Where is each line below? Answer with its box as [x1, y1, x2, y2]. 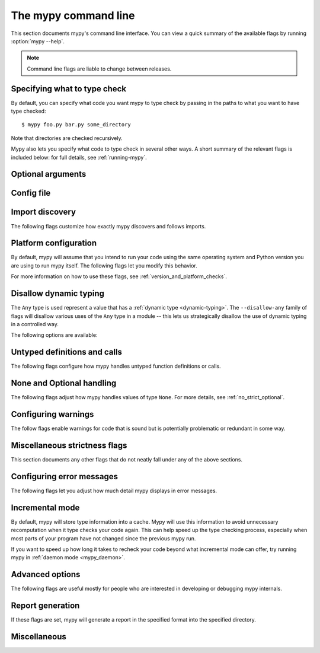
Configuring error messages [11, 472, 119, 482]
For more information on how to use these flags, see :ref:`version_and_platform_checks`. [11, 273, 228, 280]
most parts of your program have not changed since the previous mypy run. [11, 534, 196, 542]
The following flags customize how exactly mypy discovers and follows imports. [11, 222, 206, 230]
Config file [11, 188, 51, 198]
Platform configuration [11, 238, 97, 249]
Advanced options [11, 569, 81, 579]
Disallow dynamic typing [11, 288, 105, 299]
